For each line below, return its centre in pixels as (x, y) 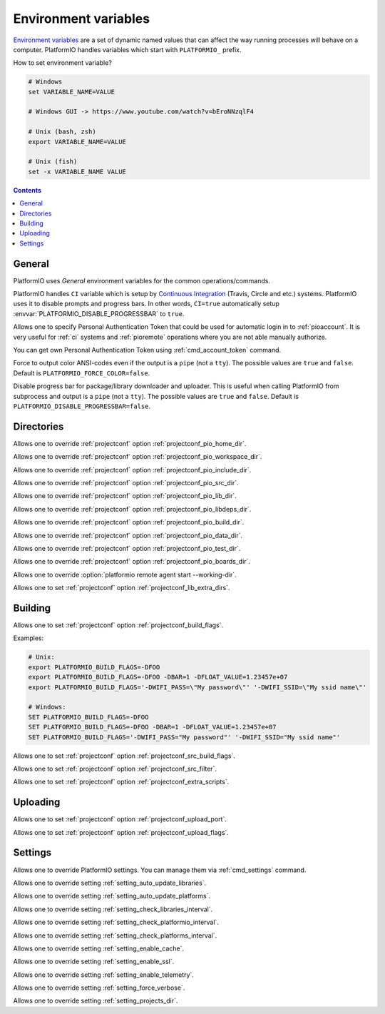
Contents (27, 190)
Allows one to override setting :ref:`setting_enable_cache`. (99, 948)
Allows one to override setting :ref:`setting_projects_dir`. (96, 1001)
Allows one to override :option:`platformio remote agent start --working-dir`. (125, 574)
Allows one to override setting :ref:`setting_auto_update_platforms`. (112, 896)
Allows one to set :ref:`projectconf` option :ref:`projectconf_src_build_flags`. (124, 756)
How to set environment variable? (62, 63)
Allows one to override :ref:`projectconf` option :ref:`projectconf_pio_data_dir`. (128, 535)
